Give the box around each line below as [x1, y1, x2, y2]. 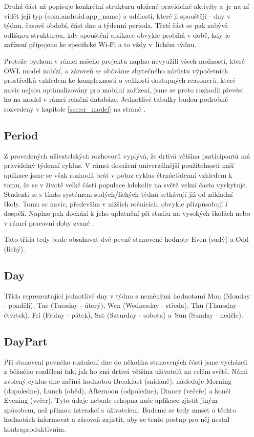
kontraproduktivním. [4, 424, 66, 434]
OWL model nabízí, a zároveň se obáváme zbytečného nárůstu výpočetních [4, 65, 228, 75]
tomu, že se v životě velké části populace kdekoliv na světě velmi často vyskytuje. [4, 179, 248, 189]
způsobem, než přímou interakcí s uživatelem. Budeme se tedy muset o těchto [4, 404, 236, 414]
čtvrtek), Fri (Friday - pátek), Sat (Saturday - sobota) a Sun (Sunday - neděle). [4, 310, 243, 320]
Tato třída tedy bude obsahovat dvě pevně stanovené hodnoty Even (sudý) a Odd [4, 234, 249, 244]
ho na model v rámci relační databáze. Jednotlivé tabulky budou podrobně [4, 94, 228, 104]
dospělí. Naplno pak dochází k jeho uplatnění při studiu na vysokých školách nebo [4, 208, 250, 218]
